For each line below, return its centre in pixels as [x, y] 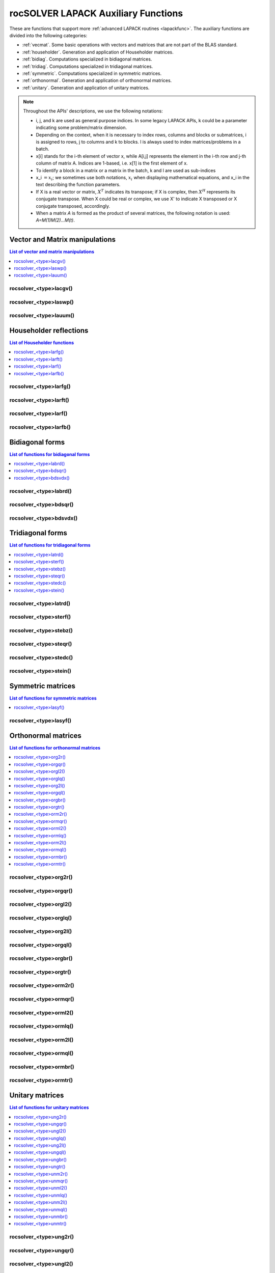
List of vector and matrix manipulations [52, 252]
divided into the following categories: [48, 35]
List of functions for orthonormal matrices [55, 748]
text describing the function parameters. [78, 185]
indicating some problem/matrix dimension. [81, 128]
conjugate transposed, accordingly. [73, 206]
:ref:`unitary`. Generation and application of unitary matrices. [86, 88]
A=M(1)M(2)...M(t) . [55, 220]
